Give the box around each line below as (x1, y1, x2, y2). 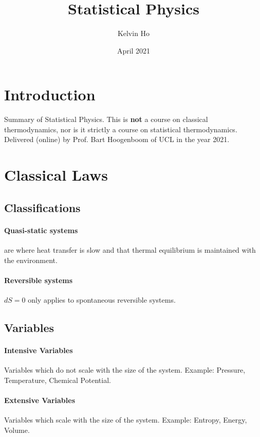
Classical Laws (4, 164, 108, 185)
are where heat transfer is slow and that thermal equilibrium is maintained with (4, 244, 256, 255)
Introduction (4, 84, 96, 105)
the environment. (4, 254, 58, 265)
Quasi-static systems (4, 224, 78, 235)
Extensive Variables (4, 394, 75, 405)
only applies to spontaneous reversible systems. (28, 294, 176, 305)
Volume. (4, 424, 30, 435)
